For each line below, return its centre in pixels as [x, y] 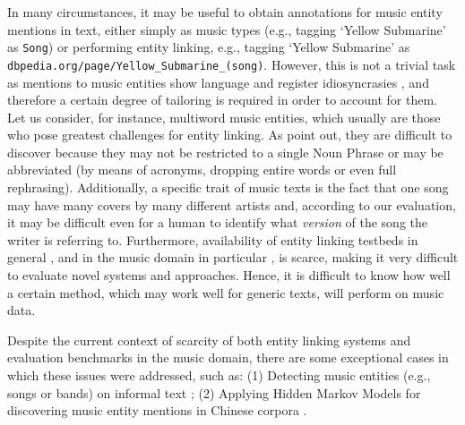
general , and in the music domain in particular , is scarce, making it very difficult [233, 257]
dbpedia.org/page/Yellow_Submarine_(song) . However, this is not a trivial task [232, 64]
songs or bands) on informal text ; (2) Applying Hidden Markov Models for [214, 392]
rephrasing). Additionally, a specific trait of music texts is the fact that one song [228, 187]
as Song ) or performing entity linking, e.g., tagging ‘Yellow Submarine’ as [209, 47]
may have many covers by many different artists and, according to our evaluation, [232, 204]
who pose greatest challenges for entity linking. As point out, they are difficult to [230, 135]
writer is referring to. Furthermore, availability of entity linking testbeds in [213, 239]
